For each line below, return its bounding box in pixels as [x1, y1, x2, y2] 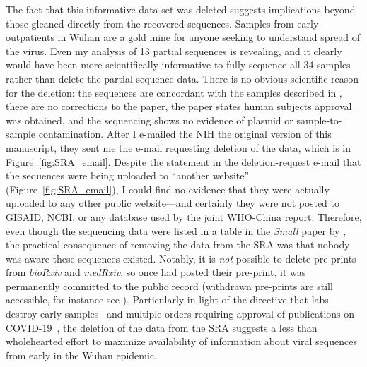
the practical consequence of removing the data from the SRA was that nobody [6, 237, 350, 252]
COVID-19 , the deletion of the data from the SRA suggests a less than [6, 320, 318, 335]
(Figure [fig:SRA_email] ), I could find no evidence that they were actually [6, 181, 330, 196]
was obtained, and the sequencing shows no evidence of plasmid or [6, 112, 293, 127]
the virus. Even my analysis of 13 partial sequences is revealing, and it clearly [6, 43, 342, 58]
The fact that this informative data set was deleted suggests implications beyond [6, 2, 356, 16]
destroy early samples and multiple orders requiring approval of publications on [6, 306, 355, 321]
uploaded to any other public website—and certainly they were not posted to [6, 195, 340, 210]
